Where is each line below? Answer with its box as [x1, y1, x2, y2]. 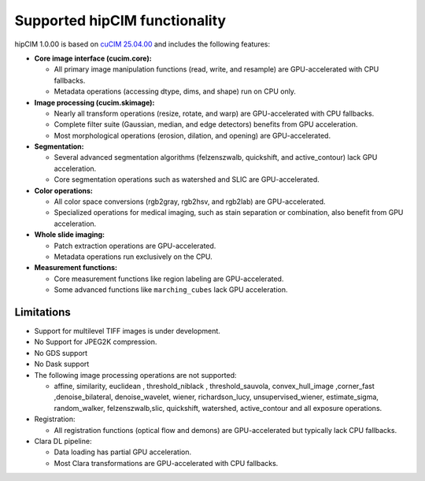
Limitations [14, 305, 71, 319]
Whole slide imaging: [34, 230, 105, 239]
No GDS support [34, 348, 88, 357]
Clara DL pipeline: [34, 436, 92, 446]
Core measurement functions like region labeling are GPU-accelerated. [54, 274, 284, 283]
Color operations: [34, 186, 94, 195]
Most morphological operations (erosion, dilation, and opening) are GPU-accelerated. [54, 131, 331, 140]
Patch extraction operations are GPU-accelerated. [54, 241, 216, 250]
